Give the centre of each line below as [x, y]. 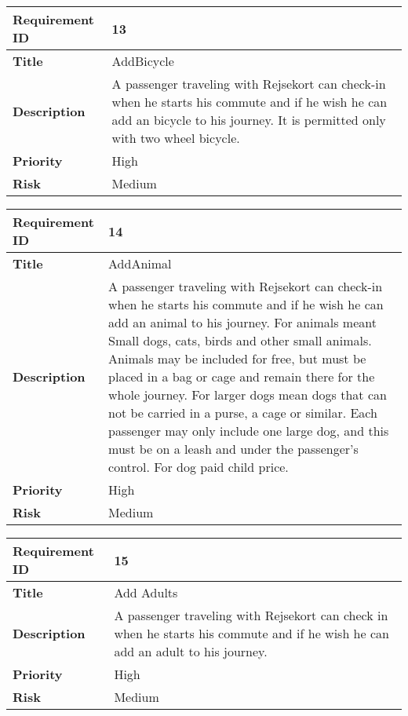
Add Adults [146, 592]
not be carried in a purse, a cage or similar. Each [243, 413]
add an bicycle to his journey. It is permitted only [249, 120]
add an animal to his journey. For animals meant [242, 322]
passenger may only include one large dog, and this [249, 431]
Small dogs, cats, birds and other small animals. [240, 340]
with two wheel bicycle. [176, 138]
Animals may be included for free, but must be [237, 358]
